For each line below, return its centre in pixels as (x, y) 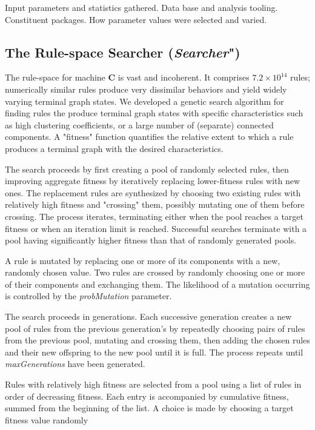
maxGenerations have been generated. (75, 364)
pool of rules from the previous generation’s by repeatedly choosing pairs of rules (155, 328)
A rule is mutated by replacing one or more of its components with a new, (143, 260)
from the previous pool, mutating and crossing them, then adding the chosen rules (157, 340)
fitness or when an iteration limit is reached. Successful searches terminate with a (156, 228)
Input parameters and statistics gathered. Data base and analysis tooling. (141, 7)
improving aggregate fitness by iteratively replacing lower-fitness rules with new (153, 181)
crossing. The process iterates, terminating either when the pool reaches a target (154, 216)
